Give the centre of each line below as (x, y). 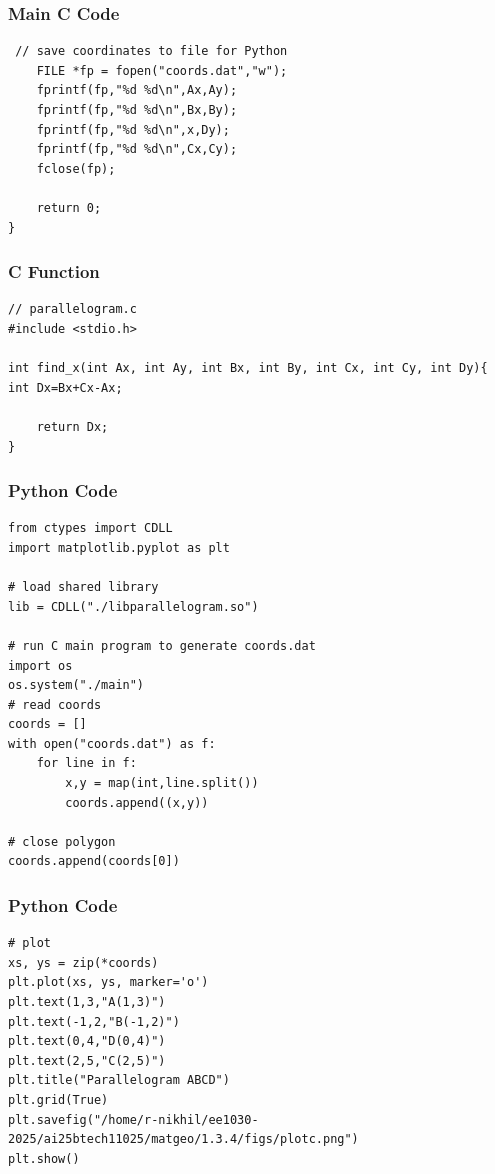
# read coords (55, 704)
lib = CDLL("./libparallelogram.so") (133, 606)
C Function (54, 271)
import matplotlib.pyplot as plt (119, 547)
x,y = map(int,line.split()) (162, 783)
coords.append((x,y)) (137, 802)
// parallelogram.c (72, 309)
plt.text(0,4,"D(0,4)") (87, 1041)
